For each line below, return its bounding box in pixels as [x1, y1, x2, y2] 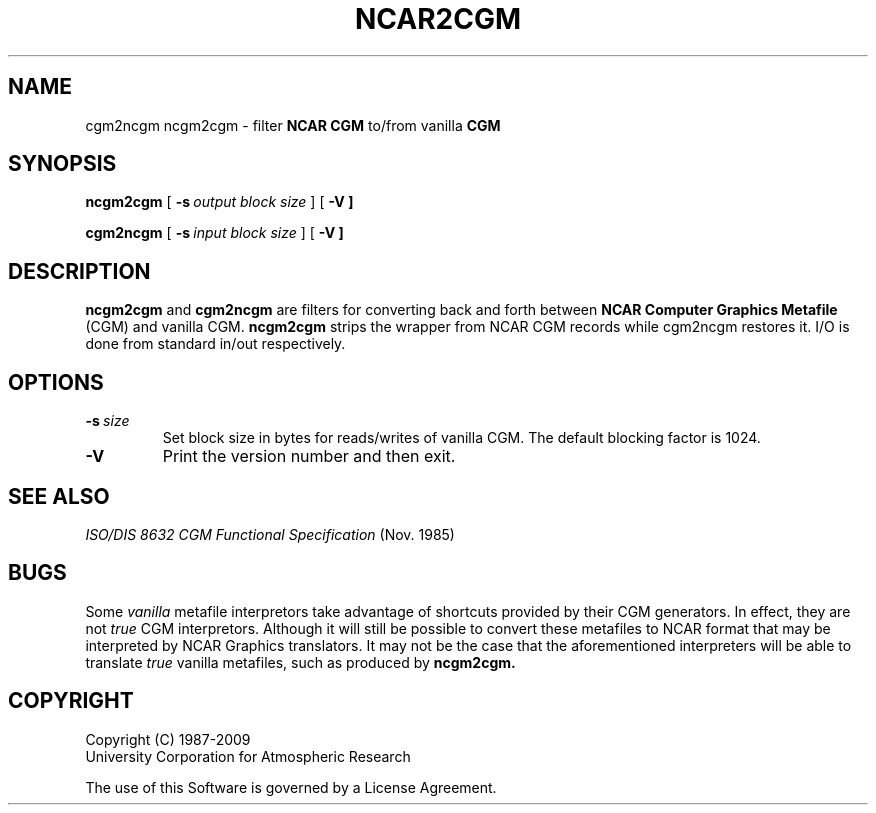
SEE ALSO [8, 483, 110, 509]
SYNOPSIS [8, 151, 117, 177]
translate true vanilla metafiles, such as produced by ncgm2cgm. [85, 653, 516, 671]
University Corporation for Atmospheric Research [85, 747, 411, 765]
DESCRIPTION [8, 258, 151, 284]
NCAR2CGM [354, 2, 522, 36]
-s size [85, 412, 130, 430]
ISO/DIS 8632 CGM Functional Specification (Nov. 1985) [85, 525, 455, 543]
